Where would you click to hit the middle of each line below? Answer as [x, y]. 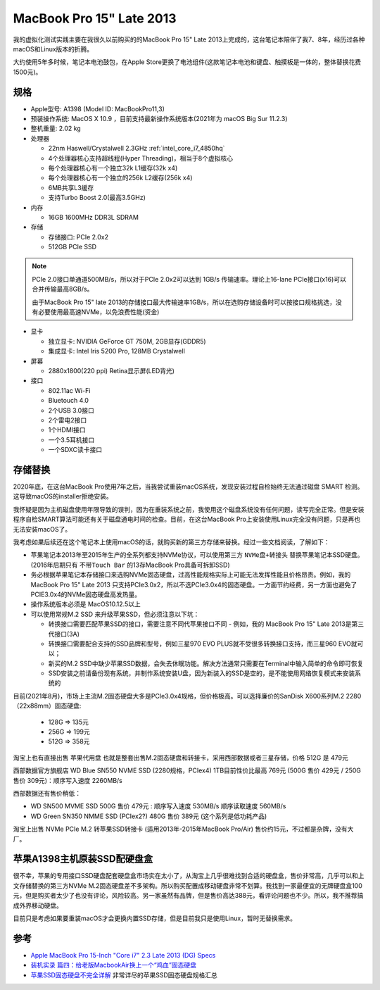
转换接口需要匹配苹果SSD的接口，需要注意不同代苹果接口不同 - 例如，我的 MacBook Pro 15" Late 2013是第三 [206, 624]
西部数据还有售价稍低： [47, 793]
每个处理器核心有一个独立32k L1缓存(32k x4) [113, 168]
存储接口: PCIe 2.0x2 [78, 237]
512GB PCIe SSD [72, 247]
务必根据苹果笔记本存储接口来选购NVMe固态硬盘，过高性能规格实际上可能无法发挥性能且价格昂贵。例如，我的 [191, 575]
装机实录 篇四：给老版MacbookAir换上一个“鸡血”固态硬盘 [114, 965]
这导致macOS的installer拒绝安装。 [63, 496]
